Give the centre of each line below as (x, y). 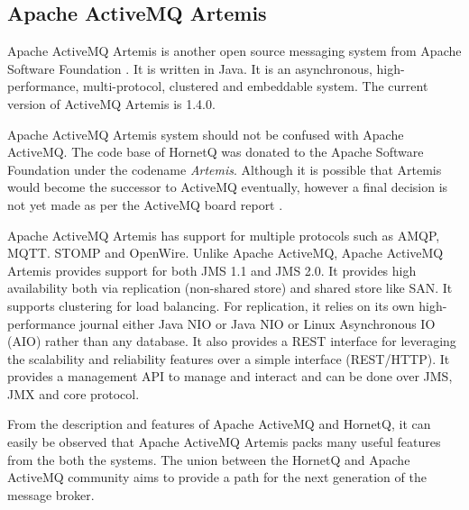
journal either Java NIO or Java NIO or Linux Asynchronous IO (257, 323)
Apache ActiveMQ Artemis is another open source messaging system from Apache (234, 51)
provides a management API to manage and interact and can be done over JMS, (230, 376)
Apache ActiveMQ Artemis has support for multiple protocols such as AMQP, (224, 235)
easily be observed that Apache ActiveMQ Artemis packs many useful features (224, 442)
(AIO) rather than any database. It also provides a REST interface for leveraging (232, 341)
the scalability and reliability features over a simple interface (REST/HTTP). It (229, 358)
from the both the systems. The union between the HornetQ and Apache (209, 459)
